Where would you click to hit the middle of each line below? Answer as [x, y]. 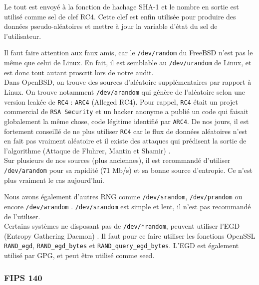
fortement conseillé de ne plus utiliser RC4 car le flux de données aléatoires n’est [126, 131]
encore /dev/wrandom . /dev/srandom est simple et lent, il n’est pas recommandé [128, 206]
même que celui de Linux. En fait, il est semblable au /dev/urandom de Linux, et [128, 63]
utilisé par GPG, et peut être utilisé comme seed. [79, 255]
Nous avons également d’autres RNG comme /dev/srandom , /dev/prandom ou [123, 197]
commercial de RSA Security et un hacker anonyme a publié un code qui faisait [126, 111]
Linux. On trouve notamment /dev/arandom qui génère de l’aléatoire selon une [125, 91]
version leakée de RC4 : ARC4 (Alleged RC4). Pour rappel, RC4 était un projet [121, 101]
